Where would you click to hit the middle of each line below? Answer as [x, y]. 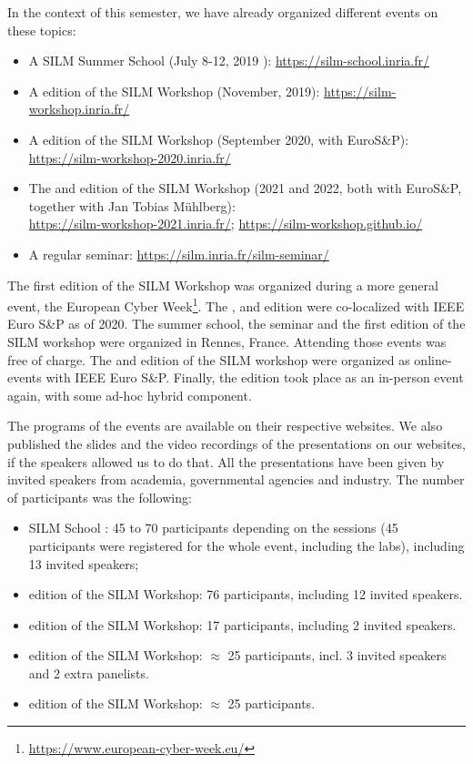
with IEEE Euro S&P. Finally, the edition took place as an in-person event [255, 377]
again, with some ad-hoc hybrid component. [130, 395]
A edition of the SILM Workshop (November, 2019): [174, 91]
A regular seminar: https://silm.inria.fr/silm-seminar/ [179, 254]
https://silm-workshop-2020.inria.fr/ [130, 157]
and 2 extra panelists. [89, 672]
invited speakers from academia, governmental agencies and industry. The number [236, 479]
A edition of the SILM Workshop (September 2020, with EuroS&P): [219, 139]
